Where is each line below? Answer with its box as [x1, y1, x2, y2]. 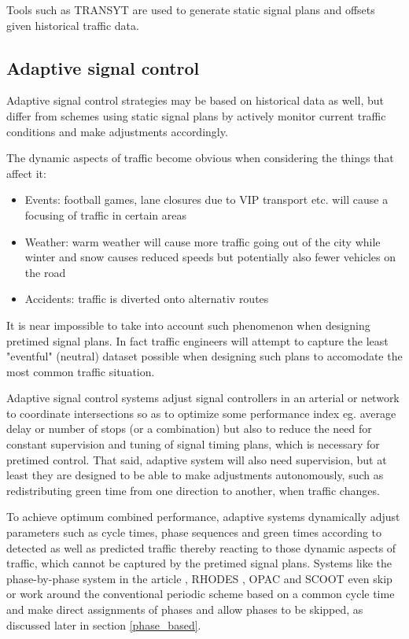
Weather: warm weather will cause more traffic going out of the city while [24, 233, 381, 249]
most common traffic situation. [6, 363, 155, 379]
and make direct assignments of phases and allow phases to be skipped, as [6, 601, 363, 618]
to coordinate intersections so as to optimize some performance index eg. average [6, 404, 396, 421]
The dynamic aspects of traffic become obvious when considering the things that [6, 150, 394, 166]
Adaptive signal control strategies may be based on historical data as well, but [6, 92, 385, 109]
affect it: [6, 164, 46, 181]
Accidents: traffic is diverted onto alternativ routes [24, 290, 269, 307]
